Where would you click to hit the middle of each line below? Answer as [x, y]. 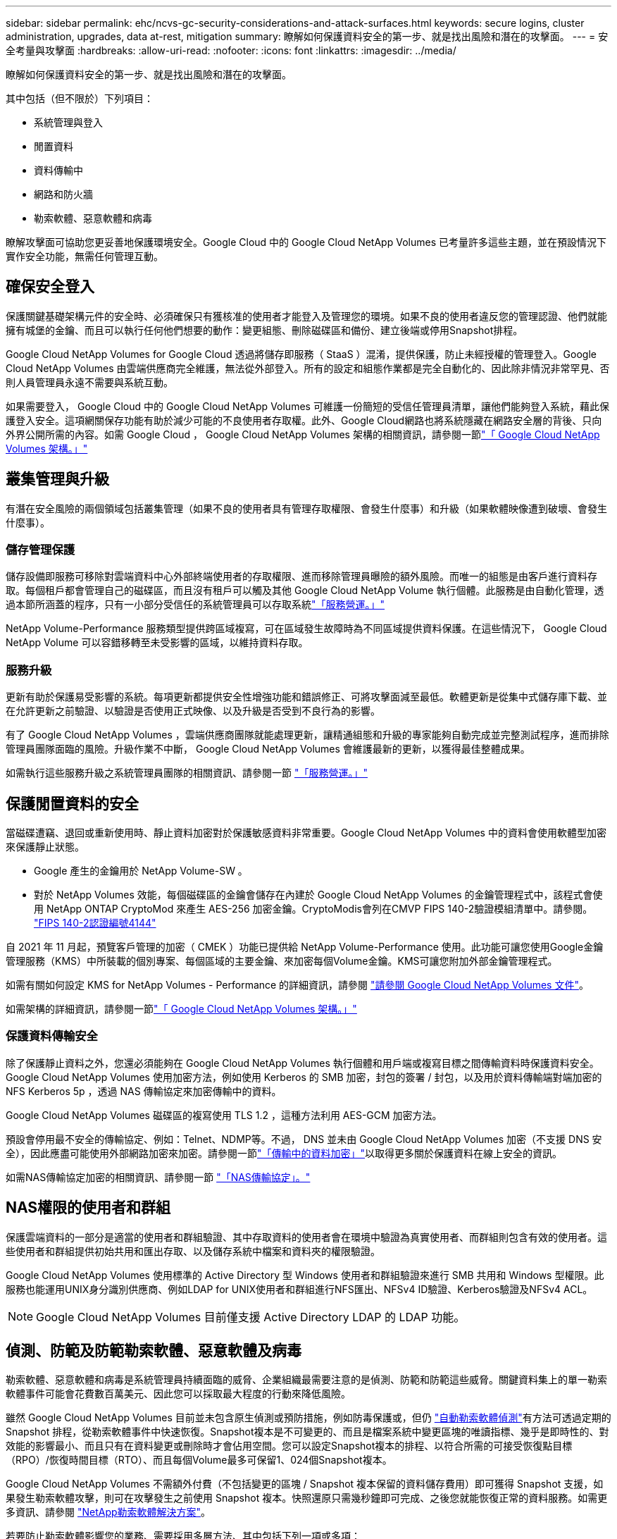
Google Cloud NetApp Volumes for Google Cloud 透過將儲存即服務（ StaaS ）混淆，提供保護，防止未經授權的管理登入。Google [301, 354]
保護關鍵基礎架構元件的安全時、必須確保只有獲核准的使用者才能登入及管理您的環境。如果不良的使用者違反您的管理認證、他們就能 [306, 316]
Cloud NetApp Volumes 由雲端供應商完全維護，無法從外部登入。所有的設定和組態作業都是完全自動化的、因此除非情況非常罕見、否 [308, 368]
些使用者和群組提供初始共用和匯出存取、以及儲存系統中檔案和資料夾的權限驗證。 [193, 1251]
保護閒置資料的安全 [72, 803]
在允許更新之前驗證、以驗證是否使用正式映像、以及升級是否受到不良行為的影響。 [193, 711]
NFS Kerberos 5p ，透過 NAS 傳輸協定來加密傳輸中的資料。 [144, 1091]
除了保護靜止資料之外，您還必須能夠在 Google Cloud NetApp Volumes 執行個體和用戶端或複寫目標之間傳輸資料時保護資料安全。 [303, 1063]
